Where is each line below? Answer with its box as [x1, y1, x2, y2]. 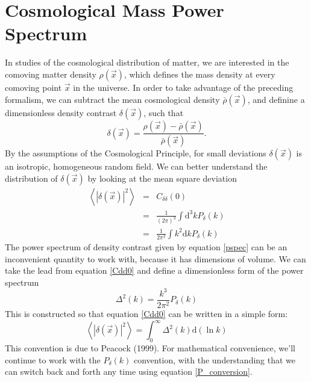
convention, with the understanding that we [133, 353, 296, 366]
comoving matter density [5, 67, 96, 80]
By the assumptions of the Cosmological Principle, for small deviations [5, 147, 266, 159]
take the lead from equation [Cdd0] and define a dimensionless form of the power [5, 264, 304, 277]
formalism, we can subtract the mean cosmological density [5, 93, 220, 105]
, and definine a [247, 93, 305, 105]
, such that [143, 106, 184, 119]
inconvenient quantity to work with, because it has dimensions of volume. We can [5, 252, 306, 265]
